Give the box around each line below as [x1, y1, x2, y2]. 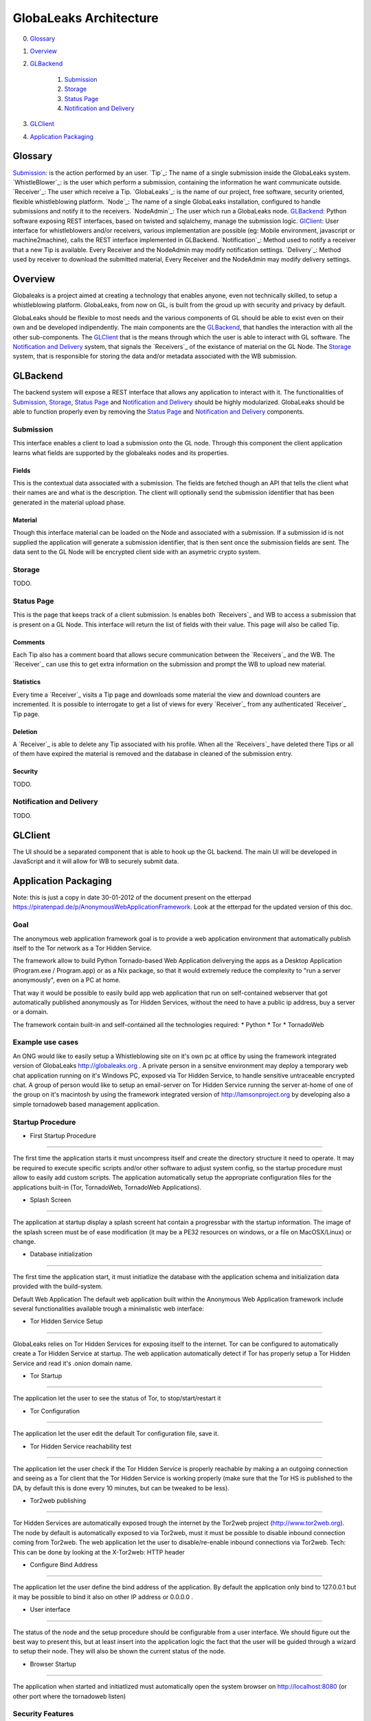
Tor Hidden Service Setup [30, 1317, 103, 1325]
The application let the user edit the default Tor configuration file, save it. [12, 1429, 219, 1438]
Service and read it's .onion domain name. [12, 1359, 133, 1367]
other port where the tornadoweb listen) [12, 1692, 126, 1700]
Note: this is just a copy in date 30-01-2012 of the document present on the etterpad [12, 894, 251, 902]
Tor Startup [30, 1371, 62, 1380]
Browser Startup [30, 1660, 76, 1668]
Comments [12, 637, 45, 646]
